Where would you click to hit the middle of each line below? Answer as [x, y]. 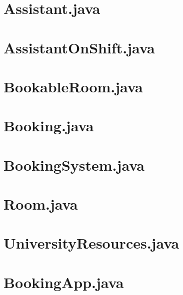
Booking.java [49, 126]
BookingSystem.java [74, 164]
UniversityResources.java [91, 243]
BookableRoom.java [73, 86]
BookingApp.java [64, 282]
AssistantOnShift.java [79, 47]
